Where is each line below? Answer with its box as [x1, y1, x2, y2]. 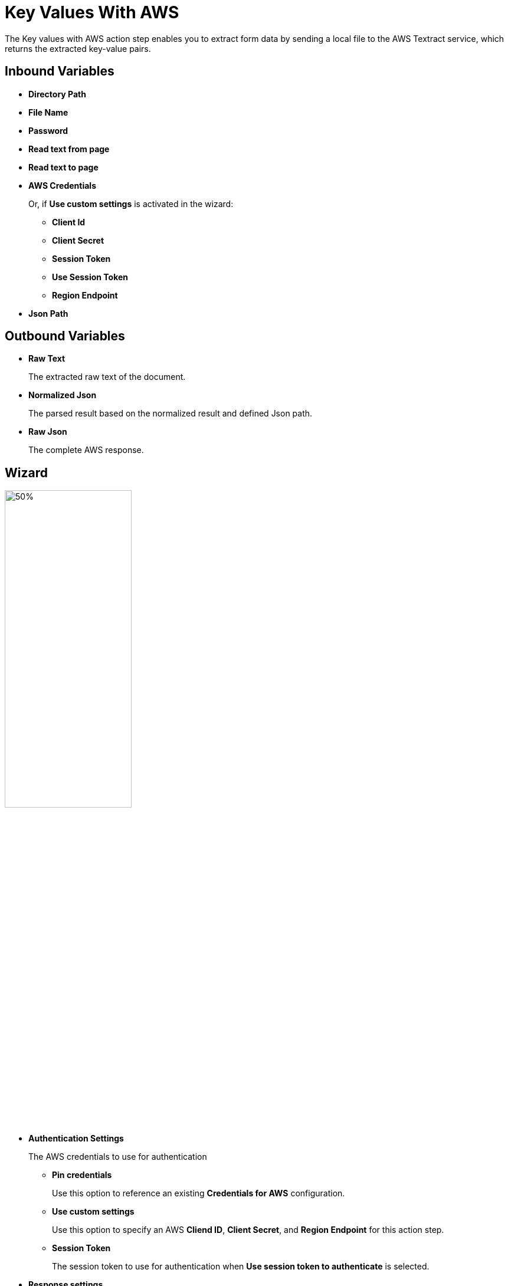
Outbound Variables [5, 329, 125, 344]
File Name [28, 107, 68, 117]
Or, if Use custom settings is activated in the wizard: [28, 198, 234, 209]
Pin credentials [52, 1170, 112, 1180]
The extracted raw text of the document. [28, 372, 186, 382]
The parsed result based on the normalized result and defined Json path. [28, 408, 313, 419]
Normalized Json [28, 390, 97, 401]
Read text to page [28, 162, 99, 172]
